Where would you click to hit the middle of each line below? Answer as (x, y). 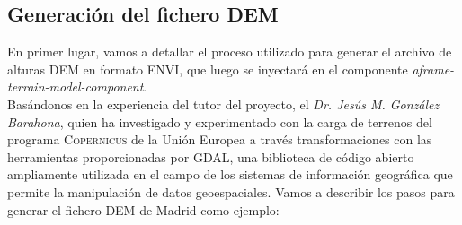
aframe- (433, 69)
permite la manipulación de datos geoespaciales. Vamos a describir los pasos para (231, 191)
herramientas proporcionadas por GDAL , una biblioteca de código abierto (211, 156)
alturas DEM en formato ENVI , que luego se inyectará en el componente (208, 69)
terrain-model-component (76, 87)
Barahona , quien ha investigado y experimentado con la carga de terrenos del (220, 121)
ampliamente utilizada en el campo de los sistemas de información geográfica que (230, 174)
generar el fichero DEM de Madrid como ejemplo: (143, 209)
